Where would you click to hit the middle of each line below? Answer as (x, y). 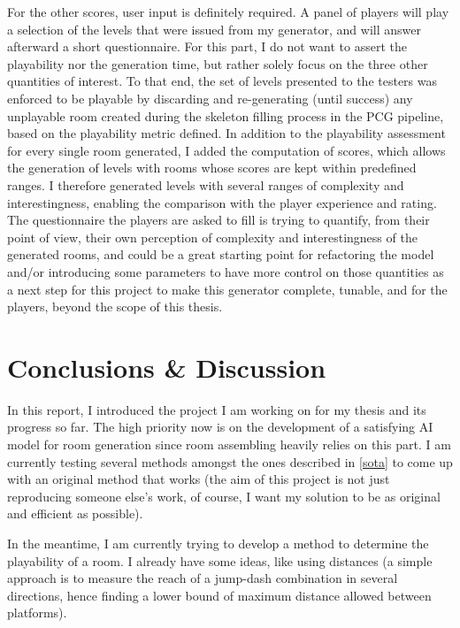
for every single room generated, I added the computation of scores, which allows (226, 150)
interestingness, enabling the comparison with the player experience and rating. (222, 202)
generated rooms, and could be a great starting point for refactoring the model (221, 254)
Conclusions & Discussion (167, 367)
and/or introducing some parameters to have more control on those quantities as (226, 271)
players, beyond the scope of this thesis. (115, 306)
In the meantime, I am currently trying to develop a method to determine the (218, 543)
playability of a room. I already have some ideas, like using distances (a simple (220, 560)
